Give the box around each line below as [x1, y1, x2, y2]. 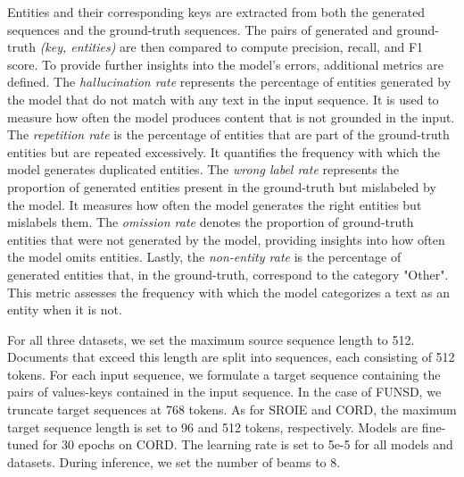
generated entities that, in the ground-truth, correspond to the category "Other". [7, 264, 449, 283]
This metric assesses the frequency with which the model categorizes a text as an [7, 282, 451, 301]
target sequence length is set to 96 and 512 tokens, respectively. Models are [7, 417, 418, 436]
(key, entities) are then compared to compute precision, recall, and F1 [39, 38, 424, 56]
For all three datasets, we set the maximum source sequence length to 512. [7, 330, 415, 348]
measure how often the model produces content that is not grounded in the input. [7, 107, 455, 126]
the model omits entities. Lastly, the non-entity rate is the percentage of [7, 247, 402, 266]
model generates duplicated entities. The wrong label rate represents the [7, 160, 399, 179]
